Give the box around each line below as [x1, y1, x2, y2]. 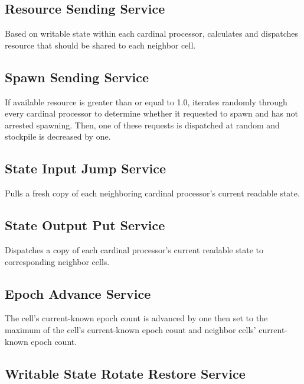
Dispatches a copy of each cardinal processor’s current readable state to [5, 243, 263, 256]
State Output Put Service [5, 216, 165, 234]
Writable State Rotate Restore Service [5, 364, 246, 382]
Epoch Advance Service [5, 284, 151, 302]
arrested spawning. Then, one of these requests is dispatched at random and [5, 118, 280, 131]
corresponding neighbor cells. [5, 255, 110, 267]
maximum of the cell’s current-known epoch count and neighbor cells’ [5, 323, 256, 335]
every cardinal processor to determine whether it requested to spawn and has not [5, 107, 298, 120]
